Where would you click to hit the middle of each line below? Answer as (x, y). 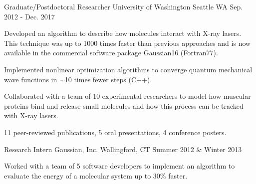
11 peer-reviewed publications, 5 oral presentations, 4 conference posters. (115, 132)
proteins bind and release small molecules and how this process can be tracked (124, 105)
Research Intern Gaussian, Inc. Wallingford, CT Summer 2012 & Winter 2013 (123, 149)
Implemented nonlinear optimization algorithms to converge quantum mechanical (128, 69)
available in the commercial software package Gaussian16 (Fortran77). (111, 53)
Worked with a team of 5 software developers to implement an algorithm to (120, 166)
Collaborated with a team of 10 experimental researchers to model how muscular (128, 96)
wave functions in (31, 79)
